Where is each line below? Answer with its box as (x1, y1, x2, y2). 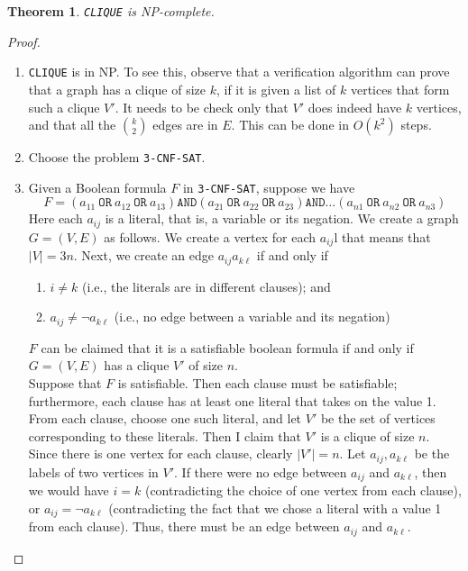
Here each (28, 209, 83, 228)
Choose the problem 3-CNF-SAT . (28, 148, 206, 167)
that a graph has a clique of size (28, 79, 206, 98)
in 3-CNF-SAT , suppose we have (182, 177, 355, 196)
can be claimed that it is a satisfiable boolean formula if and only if (41, 338, 414, 357)
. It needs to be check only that (115, 97, 289, 116)
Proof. (7, 32, 41, 50)
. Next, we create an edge (73, 246, 214, 265)
